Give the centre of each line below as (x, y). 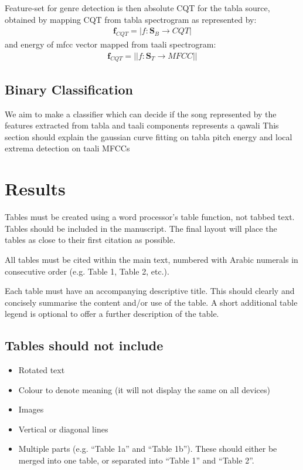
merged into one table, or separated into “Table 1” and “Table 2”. (136, 460)
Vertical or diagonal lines (63, 429)
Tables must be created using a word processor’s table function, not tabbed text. (150, 217)
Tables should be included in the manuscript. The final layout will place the (141, 228)
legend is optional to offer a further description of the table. (112, 314)
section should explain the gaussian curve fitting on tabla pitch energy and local (149, 136)
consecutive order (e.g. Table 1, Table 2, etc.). (87, 271)
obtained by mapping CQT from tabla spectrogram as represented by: (131, 19)
